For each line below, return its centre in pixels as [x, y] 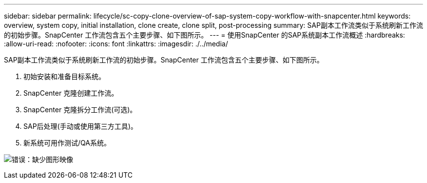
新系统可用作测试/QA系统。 [67, 143]
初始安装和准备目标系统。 [64, 76]
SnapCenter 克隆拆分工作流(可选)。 [80, 110]
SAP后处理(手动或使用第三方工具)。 [80, 126]
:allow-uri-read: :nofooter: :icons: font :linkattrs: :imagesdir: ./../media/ [116, 44]
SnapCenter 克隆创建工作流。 [71, 93]
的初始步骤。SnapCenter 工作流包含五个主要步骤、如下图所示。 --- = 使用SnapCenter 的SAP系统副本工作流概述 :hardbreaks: [204, 35]
